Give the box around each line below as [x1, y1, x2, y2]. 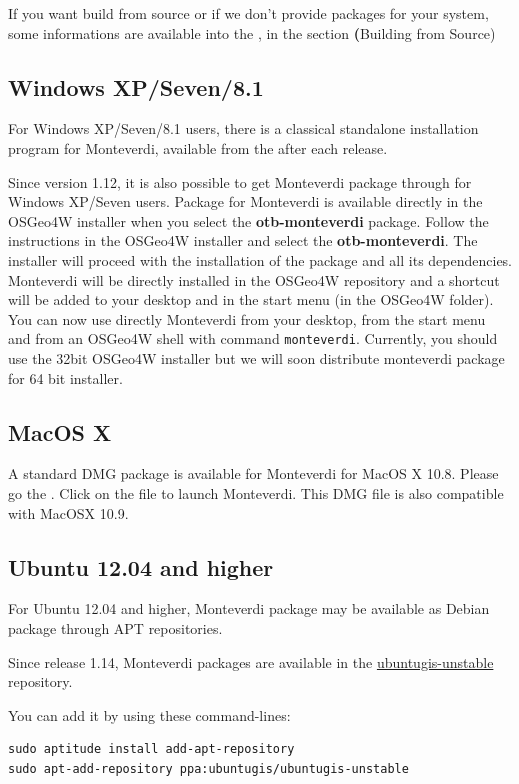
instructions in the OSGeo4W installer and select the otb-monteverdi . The [8, 230, 478, 251]
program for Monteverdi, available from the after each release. [8, 137, 388, 158]
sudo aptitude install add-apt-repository [8, 742, 295, 757]
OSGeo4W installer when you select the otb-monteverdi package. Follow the [8, 210, 489, 231]
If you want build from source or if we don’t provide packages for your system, [8, 3, 489, 23]
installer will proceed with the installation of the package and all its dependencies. [8, 249, 513, 270]
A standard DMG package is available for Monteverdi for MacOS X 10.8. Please [8, 463, 499, 484]
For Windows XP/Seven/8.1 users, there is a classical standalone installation [8, 118, 479, 139]
